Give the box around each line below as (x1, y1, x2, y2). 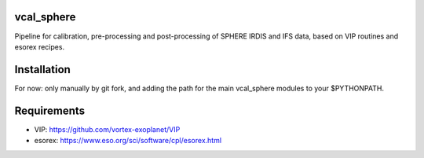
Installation (14, 63, 71, 76)
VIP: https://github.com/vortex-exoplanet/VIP (34, 124, 181, 134)
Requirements (14, 104, 86, 117)
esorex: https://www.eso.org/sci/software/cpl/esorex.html (34, 136, 222, 145)
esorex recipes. (14, 42, 65, 51)
